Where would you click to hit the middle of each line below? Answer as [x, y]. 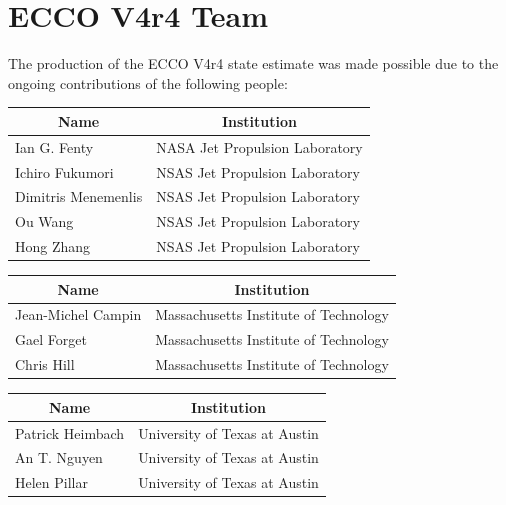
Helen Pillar [51, 482]
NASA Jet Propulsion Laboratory [259, 146]
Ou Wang [44, 221]
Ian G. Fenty [54, 146]
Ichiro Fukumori [64, 171]
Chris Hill [45, 364]
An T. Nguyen [59, 457]
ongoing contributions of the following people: [148, 82]
